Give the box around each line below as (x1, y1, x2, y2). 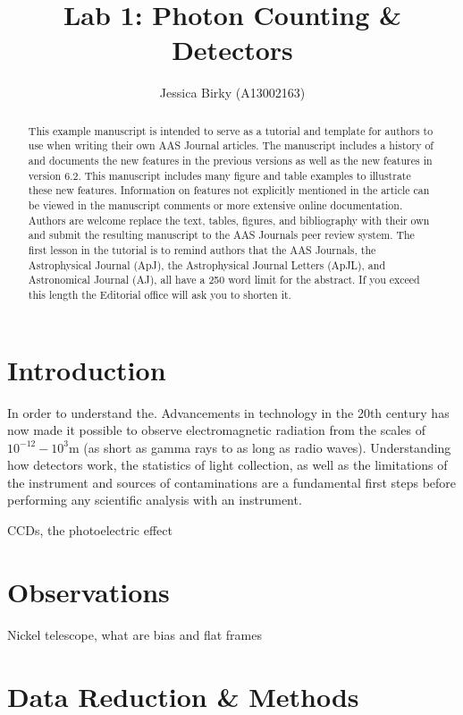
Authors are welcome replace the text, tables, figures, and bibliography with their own (28, 212, 430, 227)
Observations (7, 573, 170, 609)
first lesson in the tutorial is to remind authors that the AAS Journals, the (28, 242, 376, 257)
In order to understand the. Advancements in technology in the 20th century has (7, 403, 450, 421)
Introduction (7, 351, 166, 387)
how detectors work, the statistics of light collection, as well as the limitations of (7, 455, 448, 474)
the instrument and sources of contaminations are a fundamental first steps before (7, 472, 457, 491)
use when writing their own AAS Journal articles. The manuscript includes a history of (28, 138, 434, 153)
